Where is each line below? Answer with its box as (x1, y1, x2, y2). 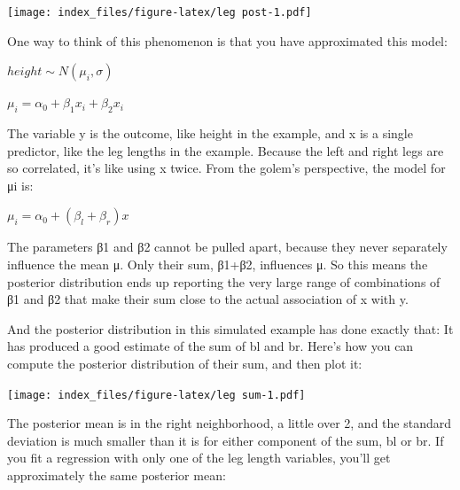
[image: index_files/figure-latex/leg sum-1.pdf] (7, 388, 306, 401)
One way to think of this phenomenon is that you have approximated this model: (7, 31, 448, 50)
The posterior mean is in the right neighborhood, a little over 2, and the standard (7, 414, 452, 432)
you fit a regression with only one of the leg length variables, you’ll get (7, 448, 391, 467)
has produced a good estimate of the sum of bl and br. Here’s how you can (7, 337, 414, 355)
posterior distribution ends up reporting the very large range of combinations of (7, 272, 441, 291)
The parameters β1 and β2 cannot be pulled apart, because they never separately (7, 237, 448, 256)
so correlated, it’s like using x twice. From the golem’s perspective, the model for (7, 159, 446, 177)
